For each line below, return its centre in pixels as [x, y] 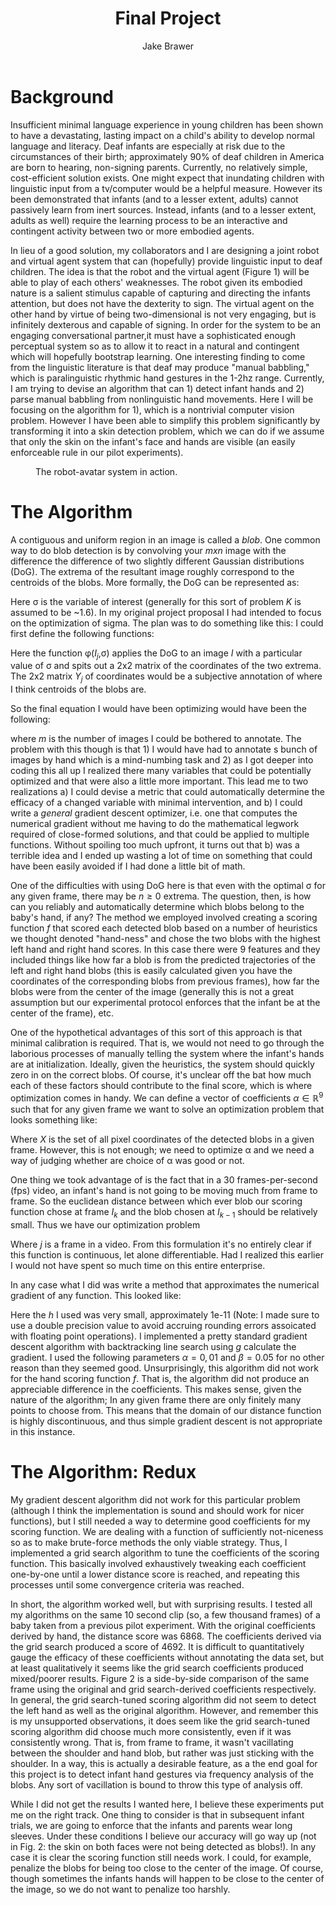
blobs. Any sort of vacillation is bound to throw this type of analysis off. [156, 1784]
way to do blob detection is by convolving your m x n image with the [148, 550]
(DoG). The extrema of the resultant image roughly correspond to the [152, 571]
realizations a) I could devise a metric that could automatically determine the [167, 792]
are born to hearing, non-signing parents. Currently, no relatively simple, [159, 167]
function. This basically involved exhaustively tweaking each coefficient [158, 1563]
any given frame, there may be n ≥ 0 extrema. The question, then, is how [161, 896]
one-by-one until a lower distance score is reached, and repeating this [155, 1574]
